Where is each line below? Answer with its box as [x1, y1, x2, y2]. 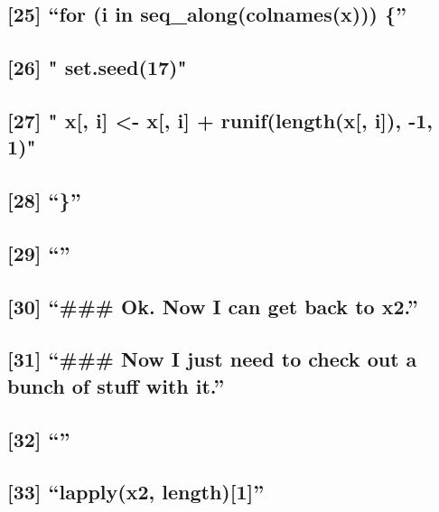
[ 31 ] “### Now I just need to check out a [7, 345, 417, 373]
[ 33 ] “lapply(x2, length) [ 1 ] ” [7, 478, 265, 506]
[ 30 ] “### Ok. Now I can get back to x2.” [7, 292, 418, 320]
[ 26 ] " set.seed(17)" [7, 53, 187, 81]
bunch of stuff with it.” [7, 371, 225, 399]
